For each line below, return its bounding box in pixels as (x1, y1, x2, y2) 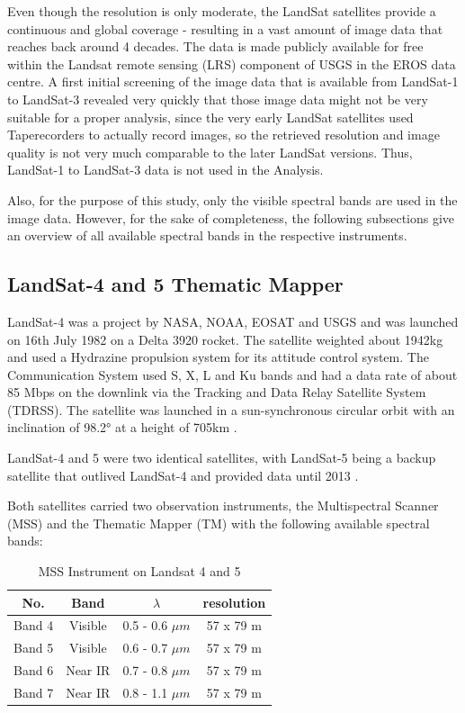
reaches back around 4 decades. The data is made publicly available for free (7, 37, 424, 56)
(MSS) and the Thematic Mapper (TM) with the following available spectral (7, 513, 430, 532)
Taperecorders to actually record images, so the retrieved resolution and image (7, 125, 440, 144)
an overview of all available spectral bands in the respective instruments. (7, 226, 407, 245)
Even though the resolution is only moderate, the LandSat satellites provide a (7, 2, 436, 20)
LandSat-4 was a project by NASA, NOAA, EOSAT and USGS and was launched (7, 311, 459, 330)
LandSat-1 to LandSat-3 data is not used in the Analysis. (7, 160, 324, 179)
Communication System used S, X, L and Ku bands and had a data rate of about (7, 365, 458, 384)
